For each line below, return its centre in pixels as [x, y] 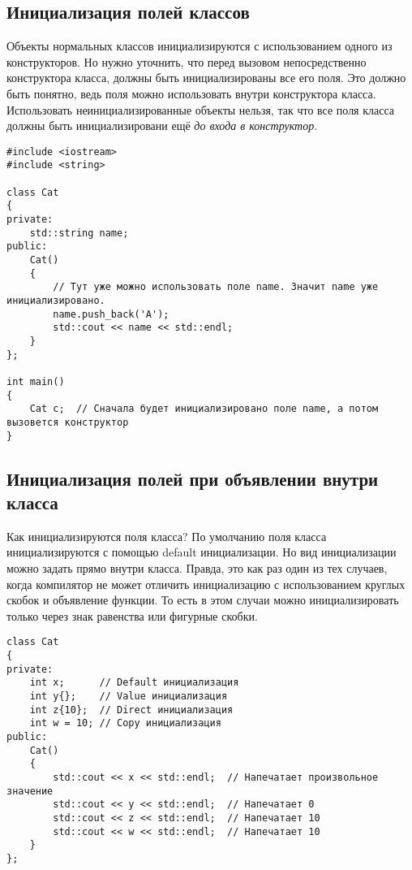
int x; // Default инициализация [134, 683]
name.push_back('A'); [111, 314]
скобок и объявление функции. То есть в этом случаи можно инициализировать [203, 600]
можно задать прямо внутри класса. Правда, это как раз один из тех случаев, [197, 567]
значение [30, 791]
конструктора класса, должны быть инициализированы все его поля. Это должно [206, 78]
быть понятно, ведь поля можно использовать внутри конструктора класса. [191, 93]
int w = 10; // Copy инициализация [125, 723]
